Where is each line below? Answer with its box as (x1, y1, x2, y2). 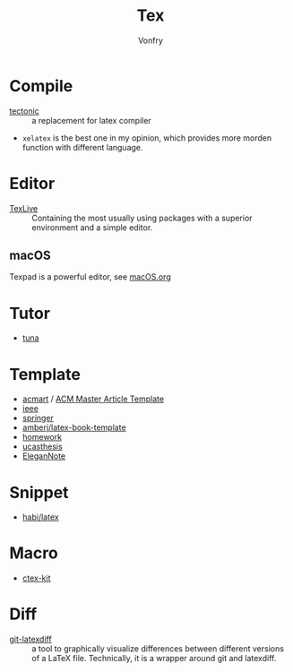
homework (22, 432, 63, 443)
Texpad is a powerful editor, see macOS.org (9, 271, 172, 282)
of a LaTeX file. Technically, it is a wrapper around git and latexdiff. (31, 653, 277, 664)
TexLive (9, 202, 39, 213)
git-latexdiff (9, 633, 52, 645)
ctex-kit (22, 573, 51, 583)
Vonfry (137, 35, 164, 46)
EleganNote (22, 451, 66, 461)
